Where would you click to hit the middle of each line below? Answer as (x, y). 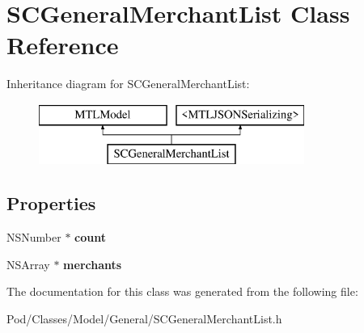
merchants (93, 264)
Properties (51, 203)
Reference (63, 45)
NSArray (28, 264)
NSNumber (34, 237)
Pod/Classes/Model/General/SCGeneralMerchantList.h (144, 319)
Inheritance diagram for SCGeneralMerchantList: (128, 84)
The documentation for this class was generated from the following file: (182, 291)
